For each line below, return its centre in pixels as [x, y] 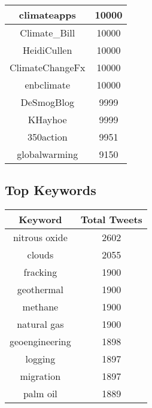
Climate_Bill [48, 33]
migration [40, 376]
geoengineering [40, 342]
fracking [40, 272]
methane [40, 307]
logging [40, 359]
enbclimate [47, 85]
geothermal [40, 290]
